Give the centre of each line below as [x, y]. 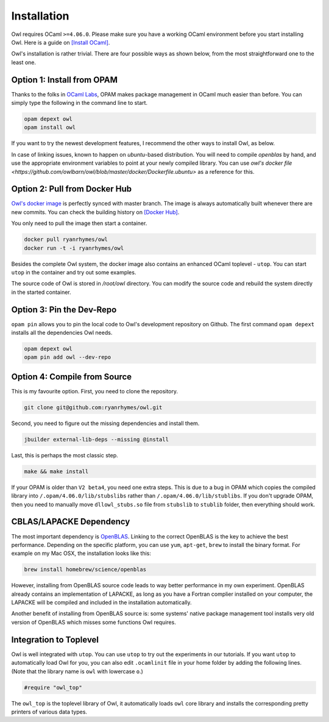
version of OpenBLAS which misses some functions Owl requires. [94, 622]
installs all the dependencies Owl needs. [62, 333]
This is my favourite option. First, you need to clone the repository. [95, 391]
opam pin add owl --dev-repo [68, 357]
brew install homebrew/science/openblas [85, 570]
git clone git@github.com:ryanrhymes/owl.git [93, 407]
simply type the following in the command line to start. [80, 103]
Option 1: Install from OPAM [65, 80]
